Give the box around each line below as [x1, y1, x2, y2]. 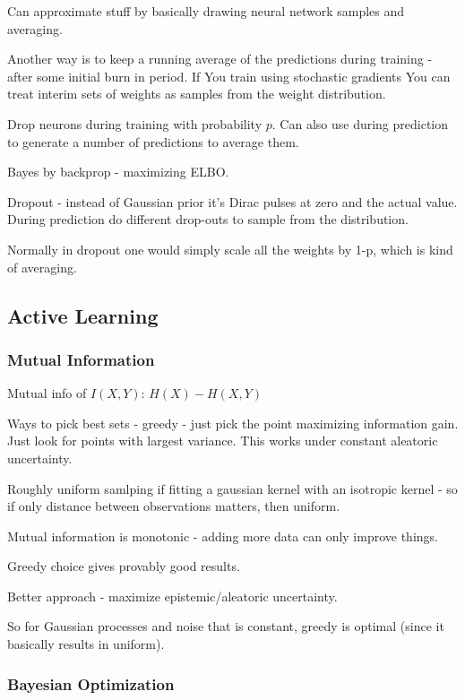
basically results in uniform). [7, 635, 165, 653]
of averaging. [7, 257, 77, 276]
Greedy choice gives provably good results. [7, 557, 240, 575]
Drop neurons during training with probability [7, 114, 263, 133]
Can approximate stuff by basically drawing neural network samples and [7, 2, 405, 20]
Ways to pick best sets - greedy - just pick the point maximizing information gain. [7, 413, 459, 432]
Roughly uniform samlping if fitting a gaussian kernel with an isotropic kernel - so [7, 479, 458, 497]
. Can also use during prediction [271, 114, 449, 133]
